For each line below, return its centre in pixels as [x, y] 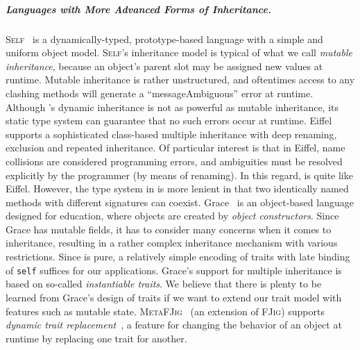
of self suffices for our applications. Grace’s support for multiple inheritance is [174, 270]
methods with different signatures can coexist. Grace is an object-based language [180, 202]
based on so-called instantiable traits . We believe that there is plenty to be [164, 284]
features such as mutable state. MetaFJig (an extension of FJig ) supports [165, 311]
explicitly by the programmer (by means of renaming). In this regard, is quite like [179, 175]
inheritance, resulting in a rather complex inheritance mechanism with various [172, 243]
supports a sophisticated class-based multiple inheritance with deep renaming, [171, 134]
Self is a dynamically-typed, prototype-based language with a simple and [164, 39]
